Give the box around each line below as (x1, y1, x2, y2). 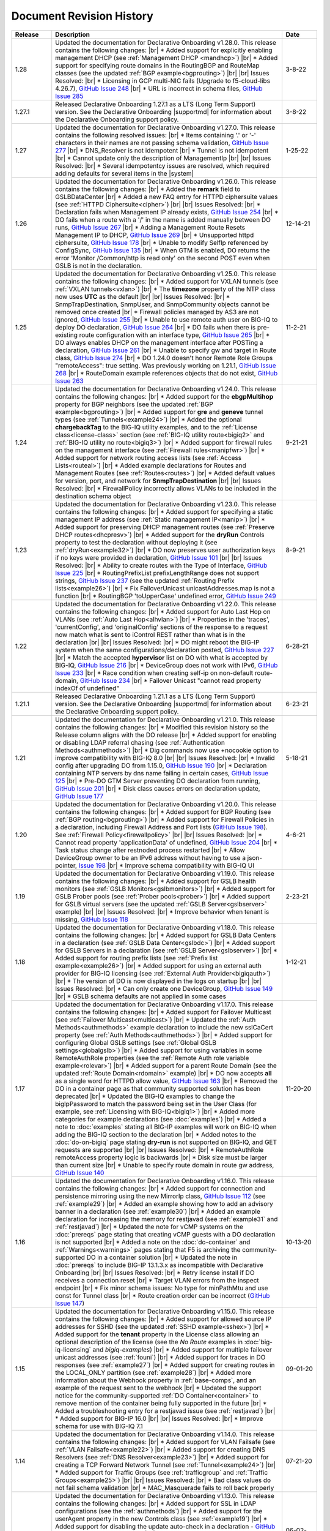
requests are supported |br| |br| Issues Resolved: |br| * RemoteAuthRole (55, 1145, 264, 1154)
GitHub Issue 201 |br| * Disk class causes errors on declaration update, (55, 784, 260, 792)
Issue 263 (55, 377, 84, 385)
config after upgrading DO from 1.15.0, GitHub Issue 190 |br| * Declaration (55, 761, 267, 770)
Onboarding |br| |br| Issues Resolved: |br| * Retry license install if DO (55, 1268, 255, 1277)
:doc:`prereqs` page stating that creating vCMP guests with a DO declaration (55, 1230, 276, 1238)
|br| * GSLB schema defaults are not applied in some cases (55, 992, 226, 1001)
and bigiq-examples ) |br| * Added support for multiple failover (92, 1345, 272, 1353)
